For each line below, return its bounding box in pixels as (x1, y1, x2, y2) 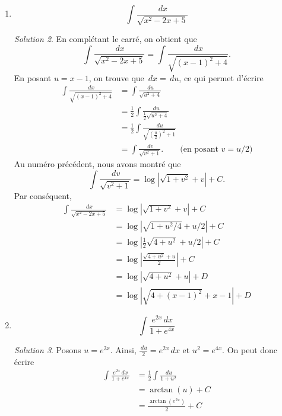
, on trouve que (88, 71, 144, 84)
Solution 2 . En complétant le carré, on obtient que (14, 32, 197, 44)
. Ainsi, (110, 343, 137, 356)
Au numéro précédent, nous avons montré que (14, 158, 181, 170)
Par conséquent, (14, 189, 72, 201)
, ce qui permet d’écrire (179, 71, 264, 84)
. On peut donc (222, 343, 278, 356)
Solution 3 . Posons (14, 343, 81, 356)
